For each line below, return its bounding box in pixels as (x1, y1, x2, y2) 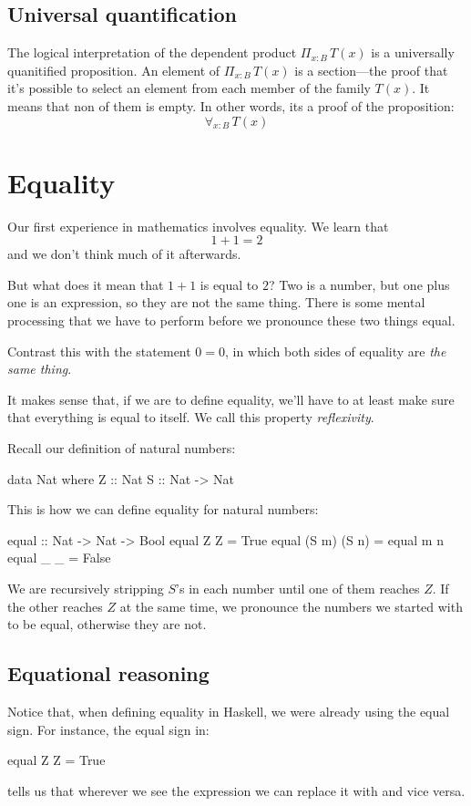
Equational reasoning (7, 659, 210, 687)
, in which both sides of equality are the (225, 341, 446, 360)
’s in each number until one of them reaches (176, 579, 420, 598)
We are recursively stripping (7, 579, 164, 598)
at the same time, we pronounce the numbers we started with (119, 596, 463, 615)
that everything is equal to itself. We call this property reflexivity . (7, 408, 374, 427)
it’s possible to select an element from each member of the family (7, 78, 371, 98)
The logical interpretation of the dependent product (7, 43, 297, 62)
